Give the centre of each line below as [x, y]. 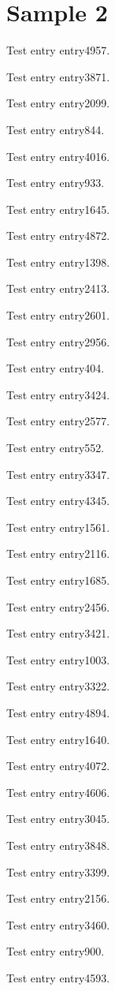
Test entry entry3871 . [58, 76]
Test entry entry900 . [56, 951]
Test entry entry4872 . [58, 236]
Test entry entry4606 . [58, 792]
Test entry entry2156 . [58, 898]
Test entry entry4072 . [58, 766]
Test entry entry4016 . [58, 156]
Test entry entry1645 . [58, 209]
